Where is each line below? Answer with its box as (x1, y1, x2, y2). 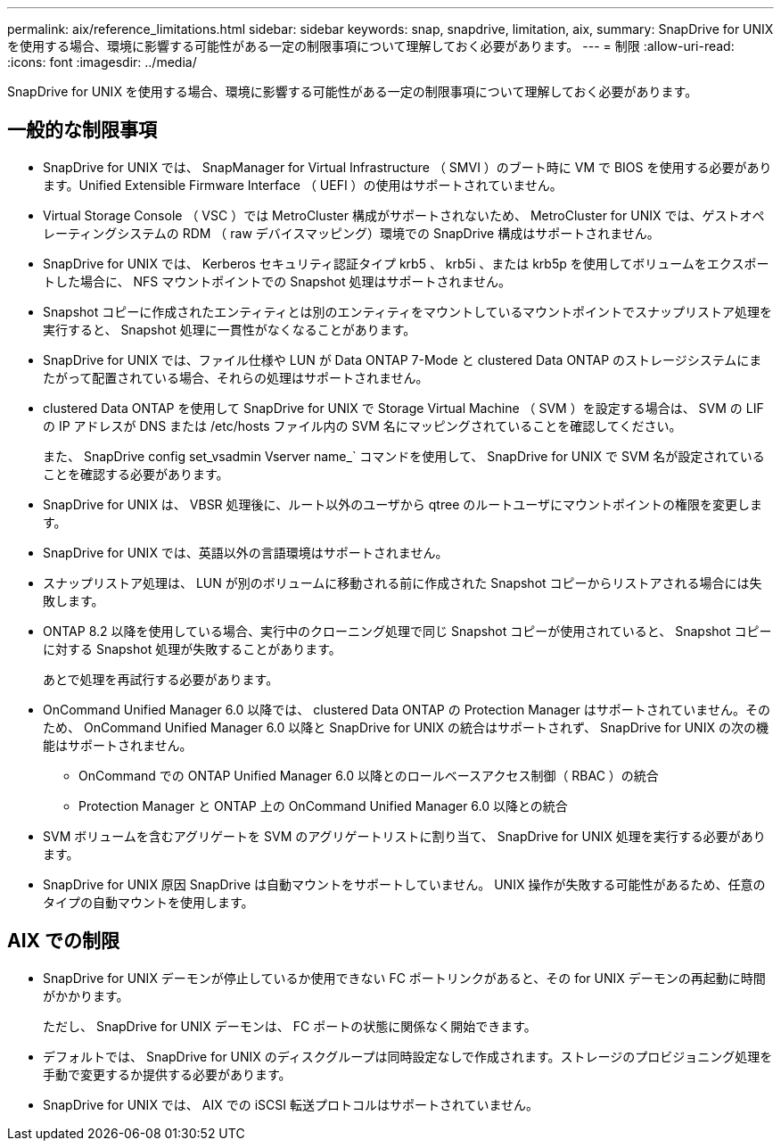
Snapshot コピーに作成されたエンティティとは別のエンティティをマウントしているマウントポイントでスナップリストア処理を (43, 303, 772, 319)
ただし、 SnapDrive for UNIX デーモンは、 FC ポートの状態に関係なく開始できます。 (43, 1018, 537, 1034)
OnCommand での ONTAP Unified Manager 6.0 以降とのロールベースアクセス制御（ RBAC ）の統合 (78, 767, 659, 783)
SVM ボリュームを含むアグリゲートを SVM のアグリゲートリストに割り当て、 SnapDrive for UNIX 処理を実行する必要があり (43, 828, 766, 844)
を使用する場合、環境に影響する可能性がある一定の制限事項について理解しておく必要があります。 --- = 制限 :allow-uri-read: (7, 38, 735, 54)
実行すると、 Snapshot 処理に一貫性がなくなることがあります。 (43, 321, 416, 337)
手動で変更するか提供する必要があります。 (43, 1066, 292, 1082)
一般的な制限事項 (7, 119, 157, 142)
